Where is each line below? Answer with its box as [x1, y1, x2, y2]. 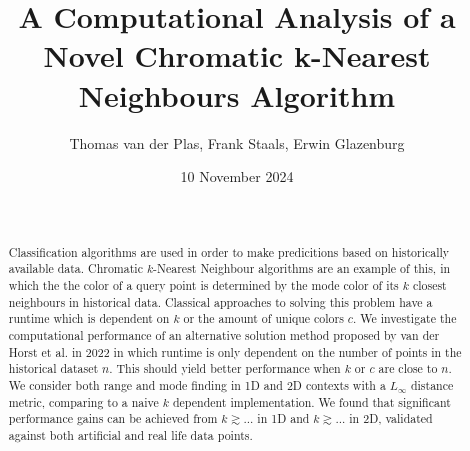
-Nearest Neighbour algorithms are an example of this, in [153, 260, 451, 277]
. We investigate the [353, 310, 457, 327]
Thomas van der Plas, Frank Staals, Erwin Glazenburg [69, 132, 405, 153]
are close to [378, 360, 438, 377]
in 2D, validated [349, 410, 433, 427]
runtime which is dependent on [8, 310, 170, 327]
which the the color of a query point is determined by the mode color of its [8, 277, 399, 294]
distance [410, 377, 454, 394]
